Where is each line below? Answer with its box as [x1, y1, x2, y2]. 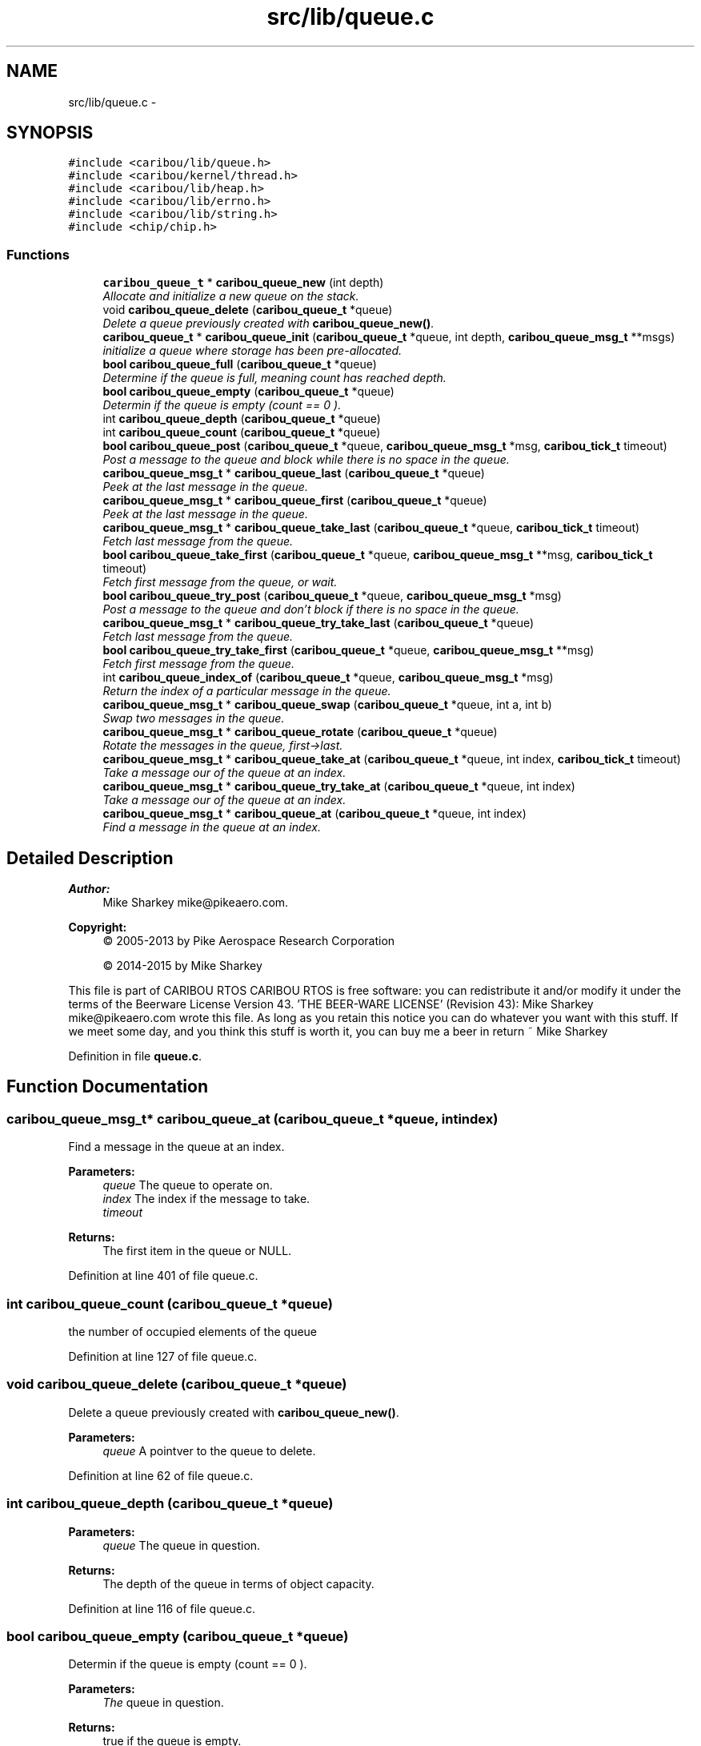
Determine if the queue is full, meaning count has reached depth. [102, 371, 447, 385]
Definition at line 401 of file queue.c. [68, 1269, 258, 1283]
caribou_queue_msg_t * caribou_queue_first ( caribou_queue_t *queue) [102, 493, 487, 508]
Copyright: [68, 920, 127, 935]
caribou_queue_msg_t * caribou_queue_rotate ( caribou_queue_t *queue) [102, 725, 498, 739]
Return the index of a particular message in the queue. [102, 684, 391, 698]
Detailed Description [6, 847, 174, 868]
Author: [68, 882, 110, 896]
